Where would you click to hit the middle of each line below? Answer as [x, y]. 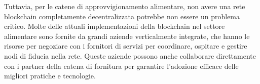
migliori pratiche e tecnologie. [50, 76]
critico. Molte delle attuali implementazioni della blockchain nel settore [115, 26]
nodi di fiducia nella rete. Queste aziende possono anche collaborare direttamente [130, 55]
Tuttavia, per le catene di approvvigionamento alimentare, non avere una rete [125, 6]
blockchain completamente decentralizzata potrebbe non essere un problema [122, 16]
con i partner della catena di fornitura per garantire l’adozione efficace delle [121, 66]
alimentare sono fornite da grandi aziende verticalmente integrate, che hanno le [127, 36]
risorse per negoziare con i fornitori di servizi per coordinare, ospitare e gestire [126, 46]
